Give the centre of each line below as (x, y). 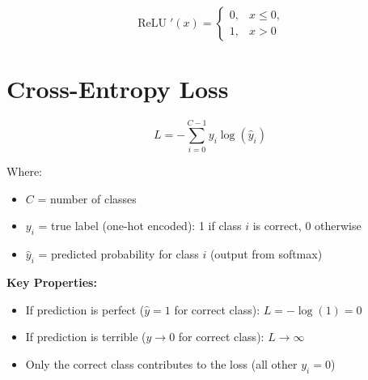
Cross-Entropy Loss (118, 89)
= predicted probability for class (118, 254)
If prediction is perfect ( (85, 309)
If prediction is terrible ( (86, 337)
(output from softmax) (266, 254)
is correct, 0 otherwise (307, 226)
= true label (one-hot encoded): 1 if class (140, 226)
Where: (24, 171)
